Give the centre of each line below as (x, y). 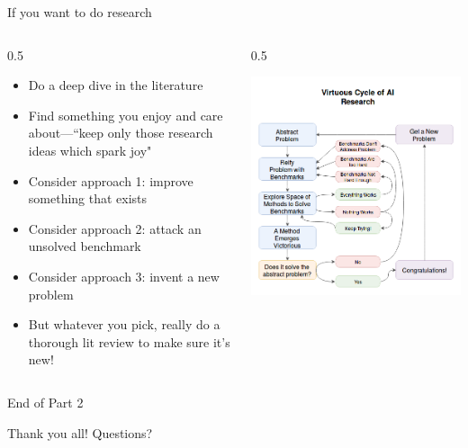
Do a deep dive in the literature (116, 85)
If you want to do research (80, 12)
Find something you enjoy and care (126, 115)
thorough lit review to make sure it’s (129, 341)
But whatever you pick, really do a (124, 324)
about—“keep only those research (121, 133)
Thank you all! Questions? (80, 432)
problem (51, 294)
